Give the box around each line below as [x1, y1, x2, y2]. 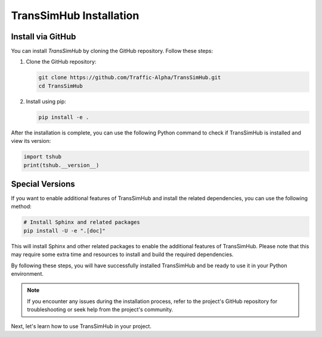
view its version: [11, 138, 51, 145]
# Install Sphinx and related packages [23, 219, 140, 226]
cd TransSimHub [38, 82, 83, 89]
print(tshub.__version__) [23, 161, 100, 168]
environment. [11, 270, 44, 277]
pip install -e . [38, 114, 89, 120]
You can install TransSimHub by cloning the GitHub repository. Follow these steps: [11, 48, 213, 55]
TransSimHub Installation [11, 9, 140, 22]
